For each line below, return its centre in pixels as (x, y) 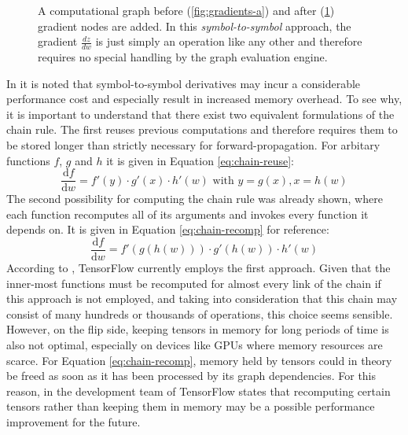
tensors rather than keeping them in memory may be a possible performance (191, 406)
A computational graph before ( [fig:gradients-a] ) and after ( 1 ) (186, 10)
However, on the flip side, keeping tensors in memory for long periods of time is (198, 329)
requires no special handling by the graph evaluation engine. (183, 57)
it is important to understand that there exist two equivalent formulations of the (200, 114)
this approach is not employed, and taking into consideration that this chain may (202, 299)
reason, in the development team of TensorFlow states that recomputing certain (198, 391)
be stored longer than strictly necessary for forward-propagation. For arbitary (193, 144)
